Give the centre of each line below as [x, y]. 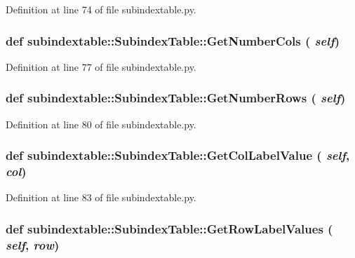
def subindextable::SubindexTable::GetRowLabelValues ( [169, 228]
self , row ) [33, 244]
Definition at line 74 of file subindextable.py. [101, 9]
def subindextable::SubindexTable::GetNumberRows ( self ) [176, 98]
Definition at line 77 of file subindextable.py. [101, 66]
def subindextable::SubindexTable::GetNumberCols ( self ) [173, 40]
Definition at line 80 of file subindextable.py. [101, 124]
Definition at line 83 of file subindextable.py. [101, 197]
